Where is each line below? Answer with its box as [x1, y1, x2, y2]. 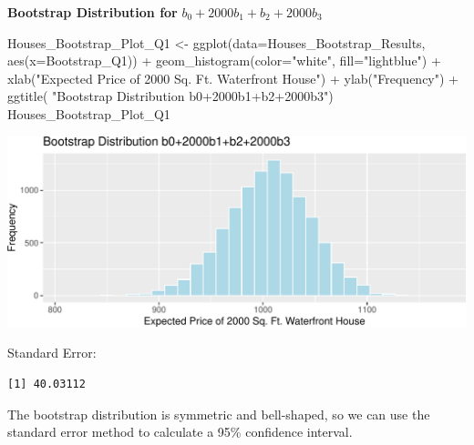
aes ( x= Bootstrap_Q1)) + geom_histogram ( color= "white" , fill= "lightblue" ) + [7, 51, 441, 70]
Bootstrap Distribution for [7, 3, 178, 21]
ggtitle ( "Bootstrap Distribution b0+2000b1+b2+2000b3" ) [7, 86, 334, 106]
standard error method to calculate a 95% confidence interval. [7, 422, 353, 441]
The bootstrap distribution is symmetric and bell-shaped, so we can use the [7, 404, 430, 423]
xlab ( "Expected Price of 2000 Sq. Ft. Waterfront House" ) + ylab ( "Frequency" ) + [7, 68, 459, 87]
